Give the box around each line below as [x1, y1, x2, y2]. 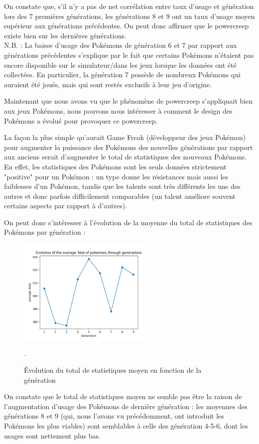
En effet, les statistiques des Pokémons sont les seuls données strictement [4, 161, 227, 171]
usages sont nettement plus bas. [4, 430, 101, 441]
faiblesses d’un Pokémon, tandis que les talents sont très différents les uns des [4, 181, 241, 191]
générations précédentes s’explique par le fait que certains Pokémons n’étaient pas [4, 49, 254, 60]
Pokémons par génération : [4, 227, 86, 237]
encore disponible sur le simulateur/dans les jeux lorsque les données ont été [4, 59, 237, 70]
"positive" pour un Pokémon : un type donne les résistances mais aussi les [4, 171, 229, 181]
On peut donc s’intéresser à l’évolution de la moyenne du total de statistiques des [4, 217, 253, 227]
